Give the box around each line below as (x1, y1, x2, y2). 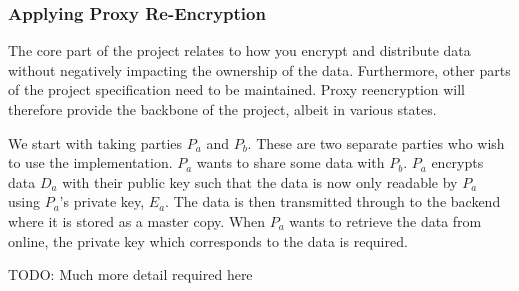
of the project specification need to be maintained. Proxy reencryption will (8, 79, 466, 100)
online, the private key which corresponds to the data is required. (8, 230, 408, 251)
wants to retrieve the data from (289, 210, 482, 231)
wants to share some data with (196, 152, 385, 173)
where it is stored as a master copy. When (8, 210, 266, 231)
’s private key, (59, 191, 145, 212)
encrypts (431, 152, 484, 173)
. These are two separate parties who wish (247, 132, 505, 153)
